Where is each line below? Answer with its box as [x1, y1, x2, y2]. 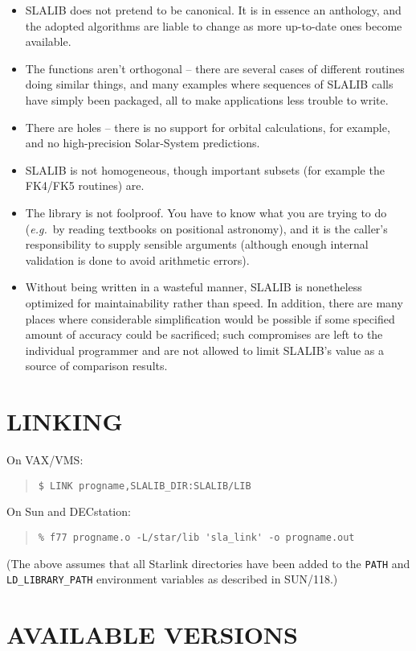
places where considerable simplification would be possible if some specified [25, 310, 395, 327]
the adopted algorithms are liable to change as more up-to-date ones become [25, 17, 402, 34]
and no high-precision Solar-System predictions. [25, 134, 260, 151]
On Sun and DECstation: [6, 503, 131, 520]
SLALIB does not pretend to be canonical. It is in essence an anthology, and [25, 2, 402, 18]
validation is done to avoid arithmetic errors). [25, 251, 250, 268]
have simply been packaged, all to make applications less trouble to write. [25, 91, 389, 108]
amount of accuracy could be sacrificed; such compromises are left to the [25, 326, 383, 343]
